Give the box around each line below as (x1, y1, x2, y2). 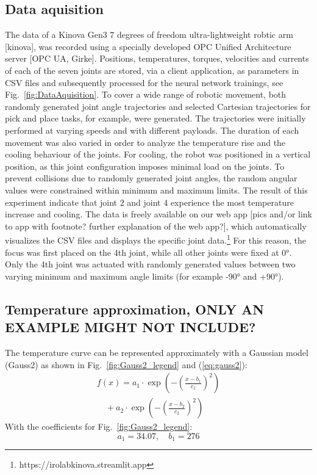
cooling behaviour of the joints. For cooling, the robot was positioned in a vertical (5, 148, 311, 161)
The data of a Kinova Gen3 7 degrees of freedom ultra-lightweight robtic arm (5, 28, 293, 41)
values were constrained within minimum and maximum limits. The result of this (5, 183, 308, 196)
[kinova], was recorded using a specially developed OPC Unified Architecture (5, 40, 291, 53)
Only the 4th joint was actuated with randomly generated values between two (5, 258, 296, 270)
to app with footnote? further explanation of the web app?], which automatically (5, 219, 307, 232)
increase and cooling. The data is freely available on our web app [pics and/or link (5, 208, 313, 220)
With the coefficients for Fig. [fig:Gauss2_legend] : (5, 420, 193, 433)
